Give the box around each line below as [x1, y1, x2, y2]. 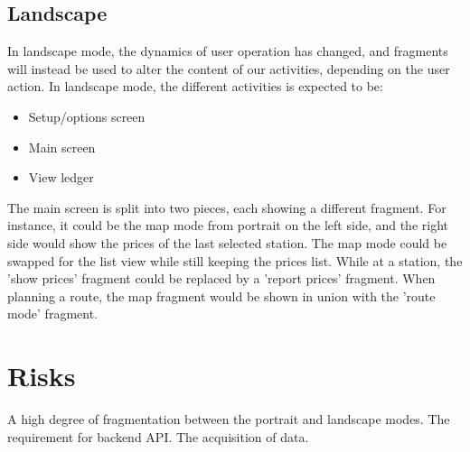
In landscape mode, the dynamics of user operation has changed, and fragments [7, 42, 448, 60]
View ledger [28, 168, 94, 187]
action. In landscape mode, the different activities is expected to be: [7, 77, 383, 96]
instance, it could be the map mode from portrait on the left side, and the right [7, 216, 448, 235]
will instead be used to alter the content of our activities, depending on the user [7, 59, 450, 78]
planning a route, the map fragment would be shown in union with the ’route [7, 286, 436, 305]
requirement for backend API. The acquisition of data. [7, 427, 309, 446]
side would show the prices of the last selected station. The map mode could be [7, 233, 447, 252]
